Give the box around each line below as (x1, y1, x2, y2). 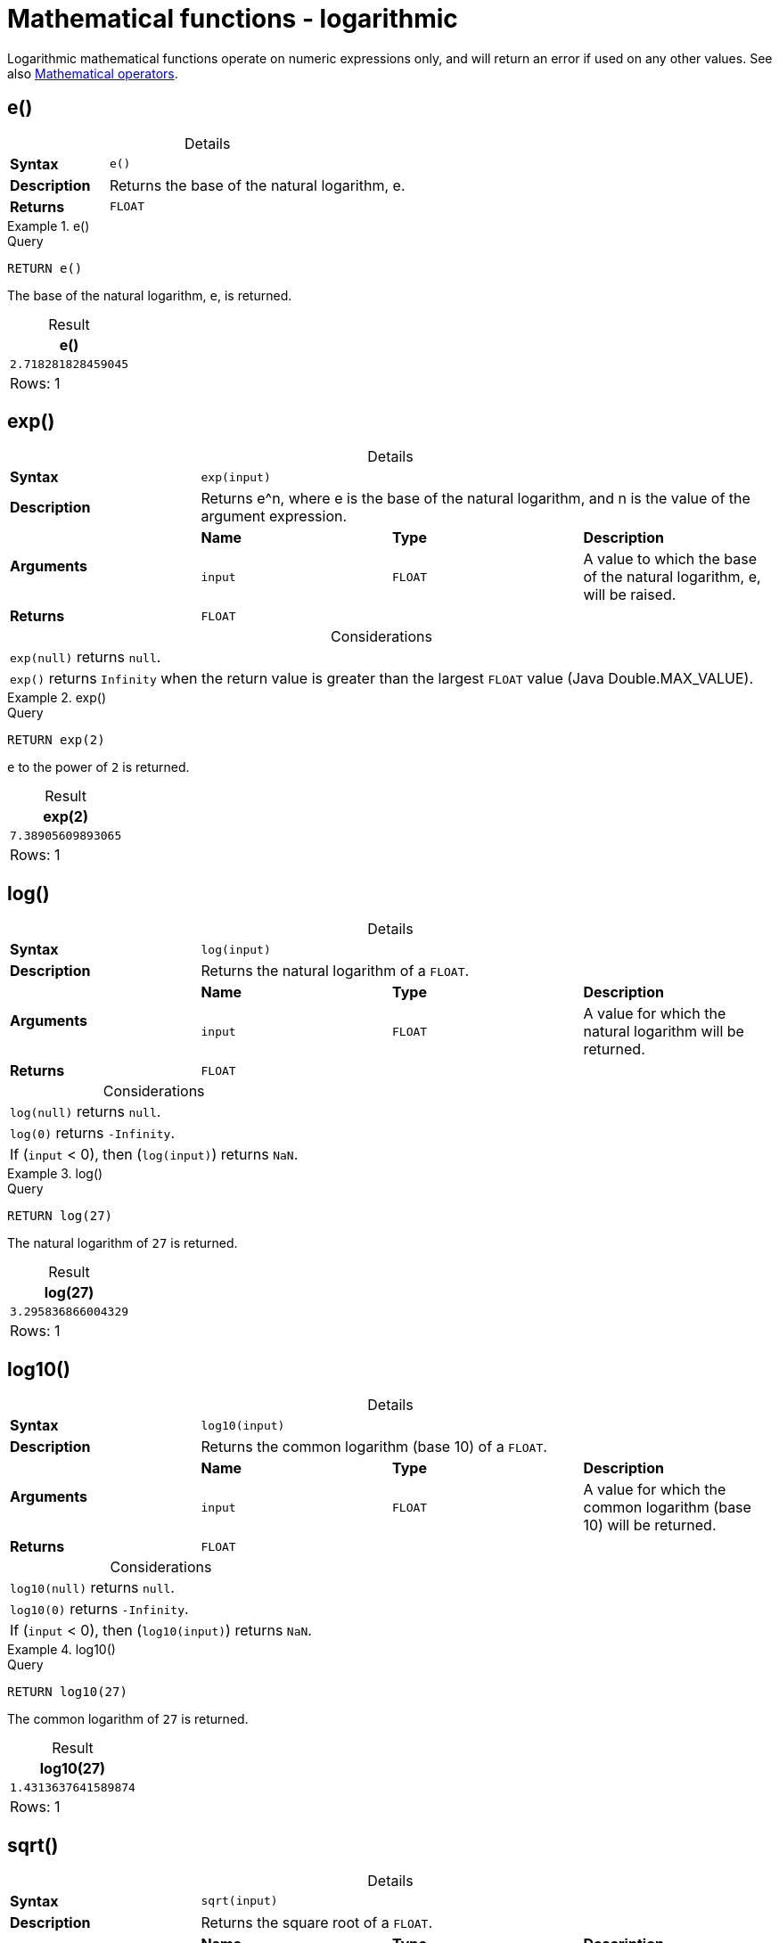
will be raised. (583, 586, 676, 604)
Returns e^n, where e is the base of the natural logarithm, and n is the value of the (201, 489, 750, 508)
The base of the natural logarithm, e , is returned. (7, 287, 292, 303)
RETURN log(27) (7, 1209, 113, 1224)
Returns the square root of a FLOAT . (201, 1913, 432, 1931)
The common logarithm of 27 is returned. (7, 1711, 249, 1727)
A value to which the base (583, 550, 758, 569)
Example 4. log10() (7, 1642, 116, 1658)
